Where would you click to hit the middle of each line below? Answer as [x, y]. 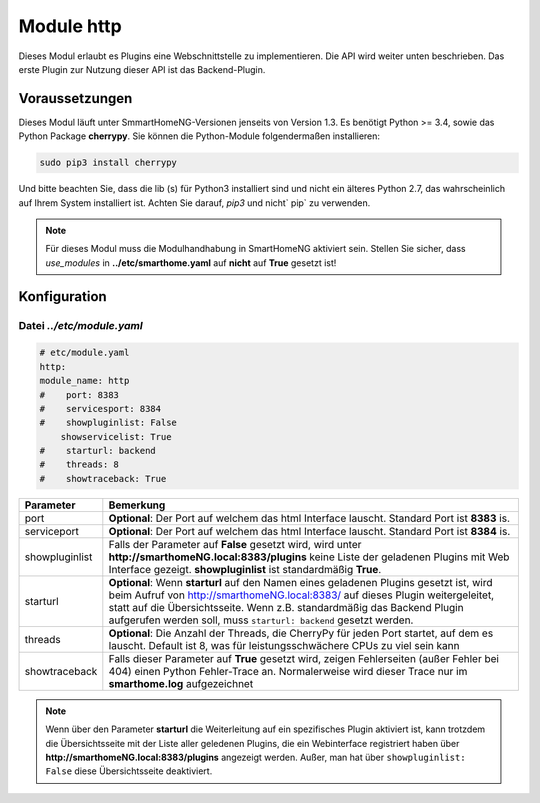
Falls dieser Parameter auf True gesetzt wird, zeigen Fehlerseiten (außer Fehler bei [304, 658]
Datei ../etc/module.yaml [81, 325]
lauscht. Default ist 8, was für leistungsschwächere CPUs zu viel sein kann [284, 645]
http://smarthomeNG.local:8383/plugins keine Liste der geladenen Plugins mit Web [309, 557]
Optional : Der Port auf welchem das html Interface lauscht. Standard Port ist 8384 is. [309, 531]
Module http [70, 26]
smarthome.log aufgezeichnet [181, 683]
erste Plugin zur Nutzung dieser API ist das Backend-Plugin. [142, 69]
